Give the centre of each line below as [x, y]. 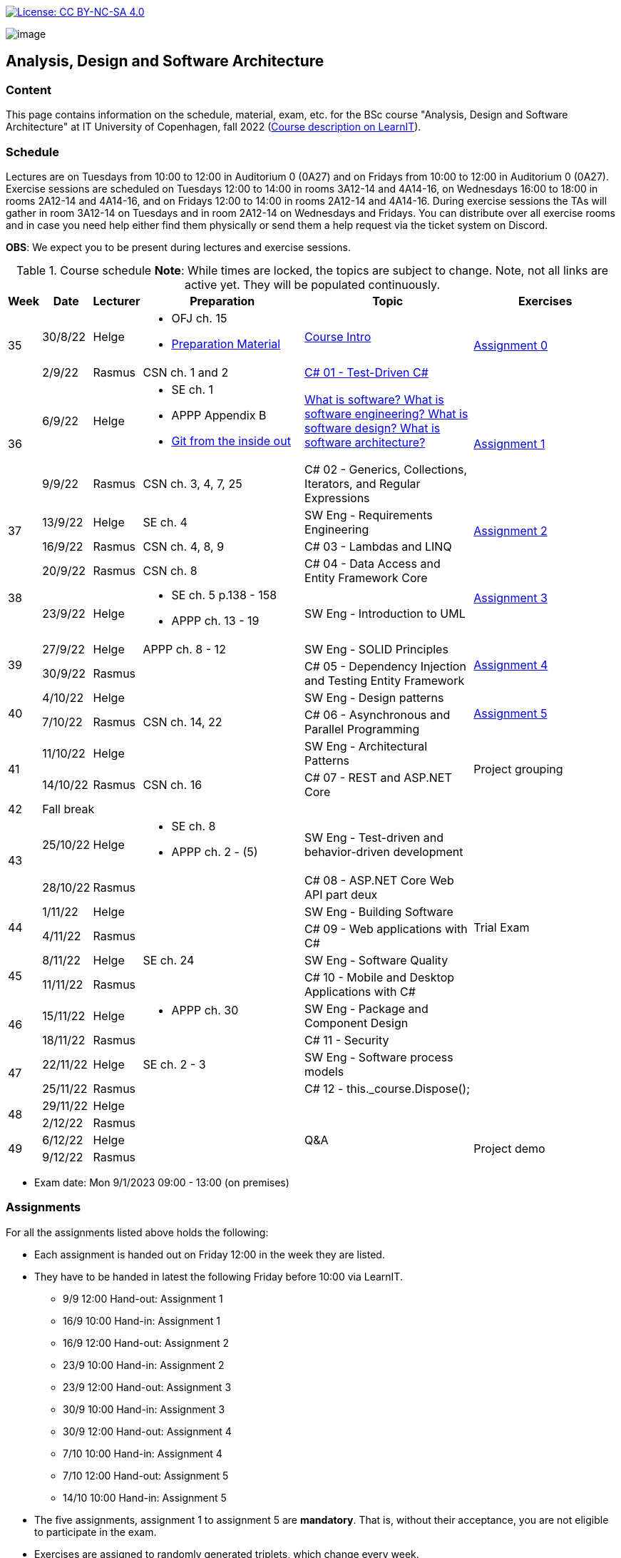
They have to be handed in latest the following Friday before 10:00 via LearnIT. [219, 1276]
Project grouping [518, 769]
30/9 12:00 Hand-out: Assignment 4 [147, 1431]
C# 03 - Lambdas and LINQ [378, 546]
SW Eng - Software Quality [376, 960]
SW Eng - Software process [379, 1057]
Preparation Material [226, 343]
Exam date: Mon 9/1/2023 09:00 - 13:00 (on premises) [162, 1182]
